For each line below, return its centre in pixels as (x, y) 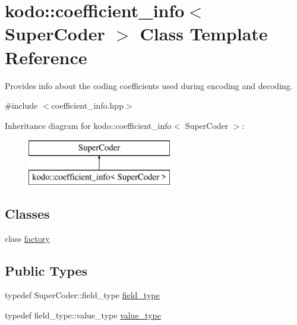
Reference (46, 57)
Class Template (204, 34)
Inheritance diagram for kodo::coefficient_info (88, 125)
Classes (27, 213)
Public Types (46, 270)
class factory (27, 238)
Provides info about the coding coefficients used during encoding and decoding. (149, 85)
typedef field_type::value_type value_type (83, 315)
